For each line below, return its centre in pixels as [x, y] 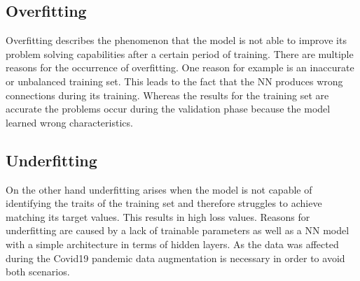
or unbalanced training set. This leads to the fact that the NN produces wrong [174, 81]
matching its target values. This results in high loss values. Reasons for [158, 216]
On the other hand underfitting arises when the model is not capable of [159, 189]
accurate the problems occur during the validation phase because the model [168, 109]
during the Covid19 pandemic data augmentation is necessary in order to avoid [175, 258]
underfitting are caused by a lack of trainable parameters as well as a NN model [178, 230]
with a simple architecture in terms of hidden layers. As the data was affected [172, 244]
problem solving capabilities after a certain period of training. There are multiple [180, 53]
